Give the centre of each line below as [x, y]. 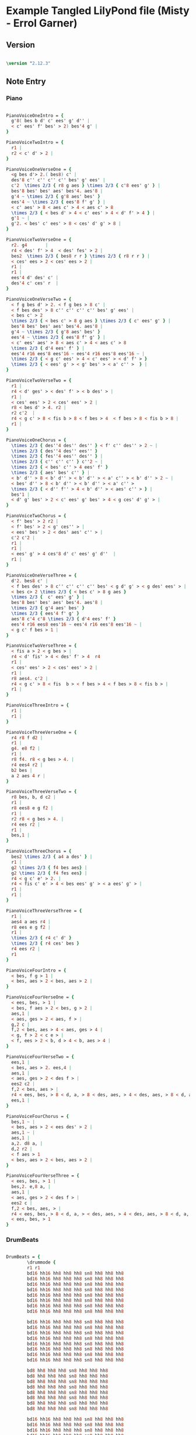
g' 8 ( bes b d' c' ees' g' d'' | [51, 121]
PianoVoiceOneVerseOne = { [39, 169]
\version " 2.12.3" [28, 63]
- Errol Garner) [42, 23]
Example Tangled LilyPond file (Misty [98, 11]
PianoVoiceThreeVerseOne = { [41, 732]
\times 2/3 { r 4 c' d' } [41, 938]
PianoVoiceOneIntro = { [35, 115]
